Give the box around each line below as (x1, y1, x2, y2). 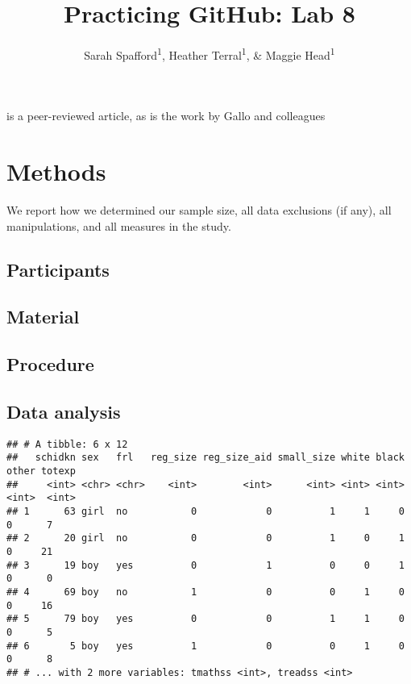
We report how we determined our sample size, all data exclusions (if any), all (6, 202, 392, 219)
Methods (6, 155, 106, 188)
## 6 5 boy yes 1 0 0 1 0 (6, 640, 405, 652)
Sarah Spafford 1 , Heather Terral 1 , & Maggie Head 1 (84, 44, 335, 63)
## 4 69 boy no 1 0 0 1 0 (6, 586, 405, 598)
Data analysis (6, 399, 121, 424)
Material (6, 304, 80, 329)
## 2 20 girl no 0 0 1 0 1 (6, 532, 405, 544)
